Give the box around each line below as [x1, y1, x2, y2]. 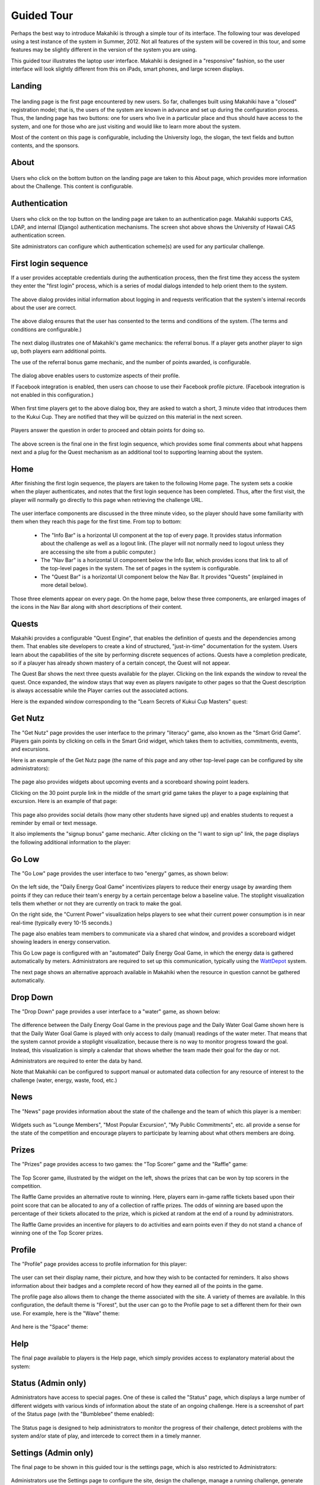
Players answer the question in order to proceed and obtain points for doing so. [11, 426, 205, 434]
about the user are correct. [11, 304, 77, 311]
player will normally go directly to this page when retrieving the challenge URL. [11, 496, 203, 503]
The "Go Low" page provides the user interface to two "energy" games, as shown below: [11, 870, 229, 877]
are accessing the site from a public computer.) [40, 548, 156, 555]
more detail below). [40, 582, 88, 589]
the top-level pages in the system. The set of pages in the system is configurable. [40, 565, 240, 572]
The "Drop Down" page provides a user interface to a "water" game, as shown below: [11, 1007, 220, 1015]
